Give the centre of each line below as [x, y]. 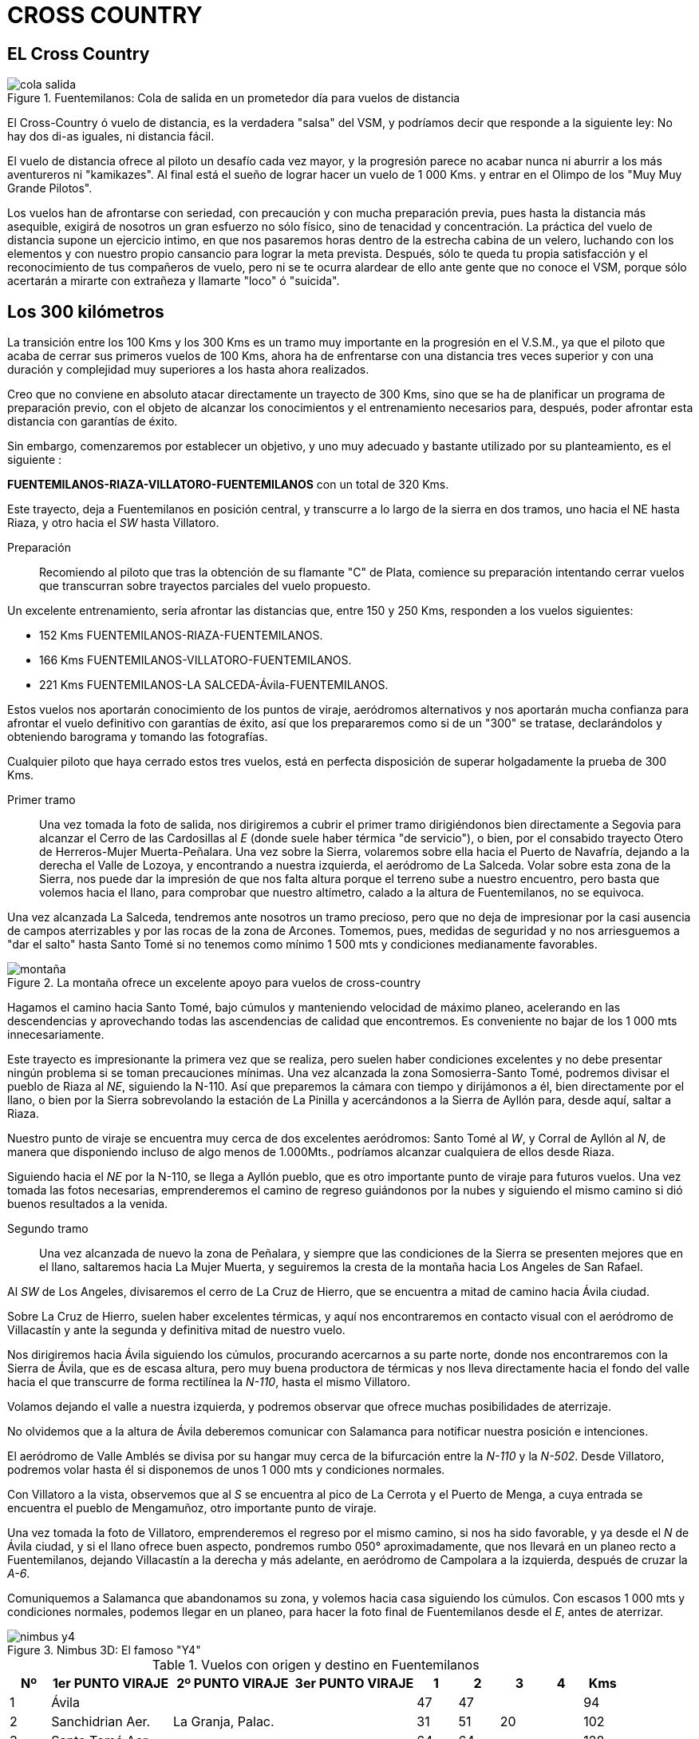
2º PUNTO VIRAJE [233, 1684]
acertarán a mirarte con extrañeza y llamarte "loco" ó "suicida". [174, 281]
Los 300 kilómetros [86, 311]
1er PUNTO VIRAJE [111, 1684]
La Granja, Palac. [223, 1722]
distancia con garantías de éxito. [93, 422]
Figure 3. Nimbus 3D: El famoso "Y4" [104, 1650]
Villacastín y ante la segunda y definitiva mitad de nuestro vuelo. [176, 1330]
